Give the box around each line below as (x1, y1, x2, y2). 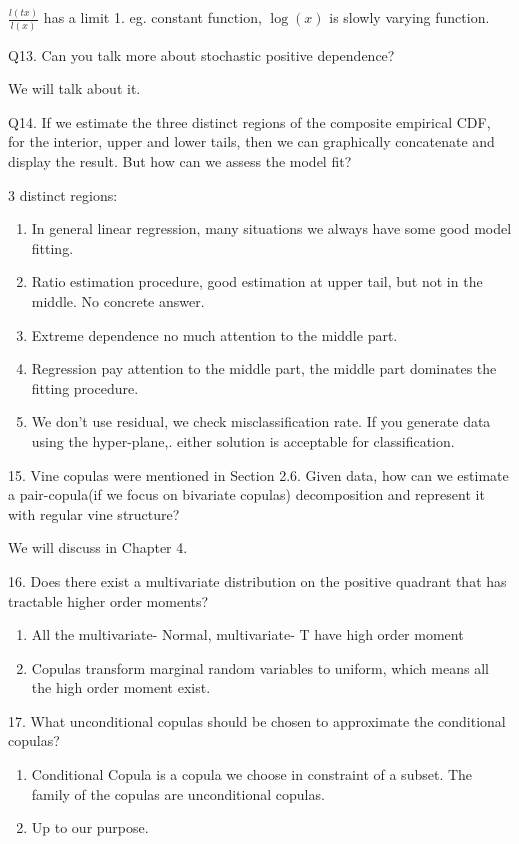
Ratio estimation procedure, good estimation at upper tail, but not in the (31, 271, 483, 292)
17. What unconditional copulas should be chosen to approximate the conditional (8, 710, 506, 731)
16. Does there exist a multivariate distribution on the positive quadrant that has (8, 570, 507, 591)
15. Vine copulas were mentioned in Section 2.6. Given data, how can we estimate (8, 464, 509, 485)
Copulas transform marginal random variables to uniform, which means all (31, 657, 489, 678)
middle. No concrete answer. (31, 290, 205, 311)
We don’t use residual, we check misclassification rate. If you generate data (31, 411, 491, 432)
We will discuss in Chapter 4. (8, 537, 188, 558)
